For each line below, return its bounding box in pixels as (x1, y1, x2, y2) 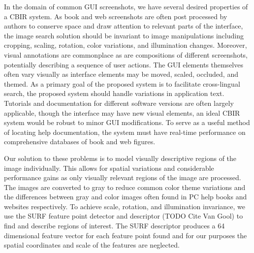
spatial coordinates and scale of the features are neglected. (4, 240, 180, 250)
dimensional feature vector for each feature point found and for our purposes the (4, 230, 247, 240)
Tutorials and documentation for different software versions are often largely (4, 97, 234, 108)
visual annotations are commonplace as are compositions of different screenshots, (4, 49, 248, 60)
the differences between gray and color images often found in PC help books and (4, 191, 247, 202)
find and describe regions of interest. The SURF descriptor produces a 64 (4, 221, 225, 231)
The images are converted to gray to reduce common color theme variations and (4, 182, 246, 192)
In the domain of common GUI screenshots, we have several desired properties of (4, 1, 248, 11)
